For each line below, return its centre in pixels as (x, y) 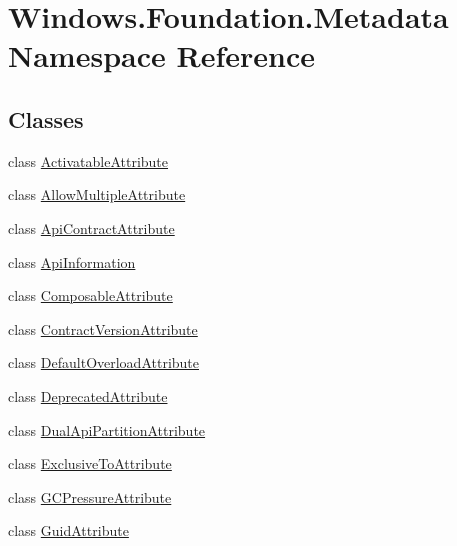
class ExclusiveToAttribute (90, 463)
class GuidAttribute (68, 530)
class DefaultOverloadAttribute (104, 362)
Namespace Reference (161, 55)
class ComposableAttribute (90, 295)
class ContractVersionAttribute (103, 328)
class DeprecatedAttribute (88, 395)
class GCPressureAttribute (90, 496)
